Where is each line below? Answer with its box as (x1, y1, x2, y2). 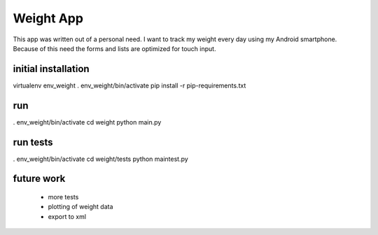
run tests (13, 136, 53, 148)
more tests (48, 193, 79, 201)
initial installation (13, 63, 90, 75)
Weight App (13, 10, 84, 26)
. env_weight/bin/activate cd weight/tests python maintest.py (13, 155, 188, 163)
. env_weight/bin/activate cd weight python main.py (13, 117, 162, 126)
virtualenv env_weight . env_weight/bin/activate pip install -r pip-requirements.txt (13, 81, 246, 90)
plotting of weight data (48, 203, 113, 211)
